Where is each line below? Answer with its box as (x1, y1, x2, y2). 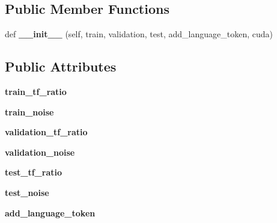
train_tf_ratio (5, 85, 67, 97)
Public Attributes (5, 57, 117, 76)
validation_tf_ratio (5, 126, 88, 138)
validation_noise (5, 145, 75, 158)
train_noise (5, 105, 54, 118)
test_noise (5, 186, 49, 198)
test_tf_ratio (5, 166, 62, 179)
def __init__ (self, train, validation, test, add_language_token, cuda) (5, 28, 273, 40)
